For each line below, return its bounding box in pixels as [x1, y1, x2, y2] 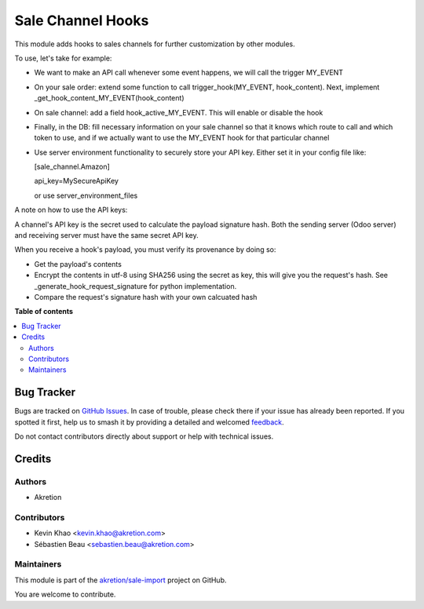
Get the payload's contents [34, 259, 122, 268]
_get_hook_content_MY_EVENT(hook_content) [34, 93, 185, 103]
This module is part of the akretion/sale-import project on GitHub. [14, 575, 227, 585]
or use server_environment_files [34, 191, 138, 200]
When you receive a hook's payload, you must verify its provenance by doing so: [14, 245, 276, 254]
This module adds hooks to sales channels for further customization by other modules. [14, 39, 295, 49]
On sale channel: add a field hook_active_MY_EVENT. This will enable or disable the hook [34, 108, 323, 117]
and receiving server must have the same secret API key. [14, 231, 199, 240]
